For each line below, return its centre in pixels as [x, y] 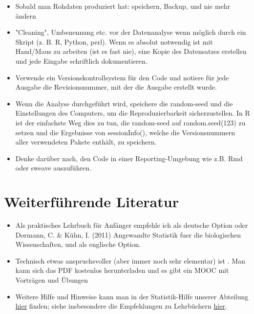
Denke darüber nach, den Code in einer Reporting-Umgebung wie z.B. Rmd [129, 158]
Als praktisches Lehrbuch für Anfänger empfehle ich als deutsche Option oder [132, 225]
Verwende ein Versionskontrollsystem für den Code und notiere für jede [122, 77]
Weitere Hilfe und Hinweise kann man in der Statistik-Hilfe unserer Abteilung [132, 296]
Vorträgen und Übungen [52, 280]
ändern [26, 15]
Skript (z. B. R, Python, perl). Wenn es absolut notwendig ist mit [114, 41]
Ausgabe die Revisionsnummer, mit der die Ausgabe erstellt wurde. [116, 87]
